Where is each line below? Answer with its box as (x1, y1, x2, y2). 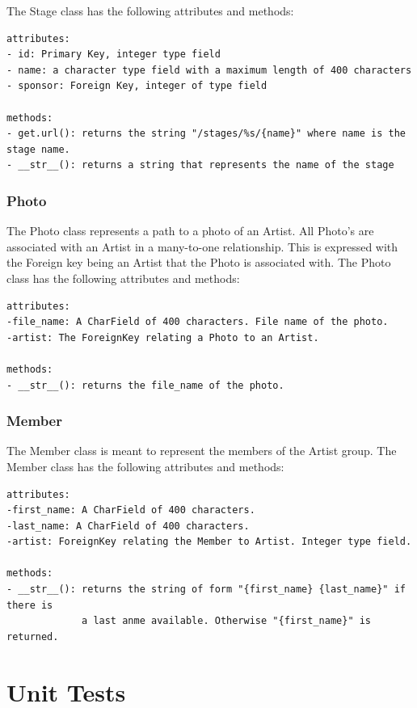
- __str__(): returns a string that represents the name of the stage (6, 159, 394, 171)
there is (6, 599, 53, 611)
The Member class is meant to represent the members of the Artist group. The (6, 442, 397, 459)
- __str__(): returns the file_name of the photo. (6, 379, 284, 391)
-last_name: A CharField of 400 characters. (6, 520, 250, 532)
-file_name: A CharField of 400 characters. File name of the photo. (6, 316, 389, 328)
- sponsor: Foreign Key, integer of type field (6, 80, 267, 92)
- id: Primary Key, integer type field (6, 48, 221, 61)
